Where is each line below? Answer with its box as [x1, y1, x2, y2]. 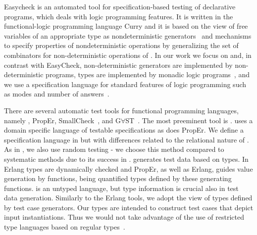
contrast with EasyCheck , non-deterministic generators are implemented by [4, 59, 233, 70]
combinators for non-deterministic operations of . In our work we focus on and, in [4, 49, 252, 60]
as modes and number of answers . [4, 89, 109, 99]
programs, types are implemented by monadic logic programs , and [46, 69, 250, 80]
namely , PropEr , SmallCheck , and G [4, 115, 121, 125]
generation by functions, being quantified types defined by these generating [4, 173, 232, 184]
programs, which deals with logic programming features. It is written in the [4, 11, 233, 21]
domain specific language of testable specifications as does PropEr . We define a [4, 125, 244, 135]
